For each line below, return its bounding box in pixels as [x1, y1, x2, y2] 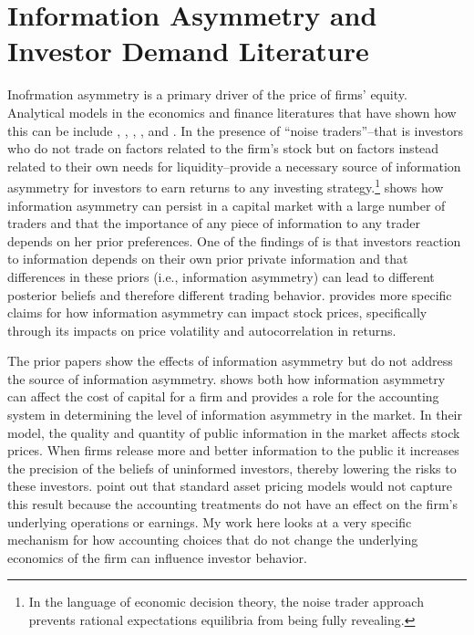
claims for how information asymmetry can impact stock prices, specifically [7, 303, 428, 322]
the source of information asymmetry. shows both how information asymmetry [7, 369, 446, 388]
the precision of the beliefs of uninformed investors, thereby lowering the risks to [7, 458, 457, 477]
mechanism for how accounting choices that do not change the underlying [7, 530, 418, 549]
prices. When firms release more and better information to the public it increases [7, 441, 459, 460]
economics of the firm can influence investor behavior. [7, 547, 307, 567]
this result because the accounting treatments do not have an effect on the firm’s [7, 494, 458, 514]
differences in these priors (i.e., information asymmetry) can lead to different [7, 266, 435, 286]
